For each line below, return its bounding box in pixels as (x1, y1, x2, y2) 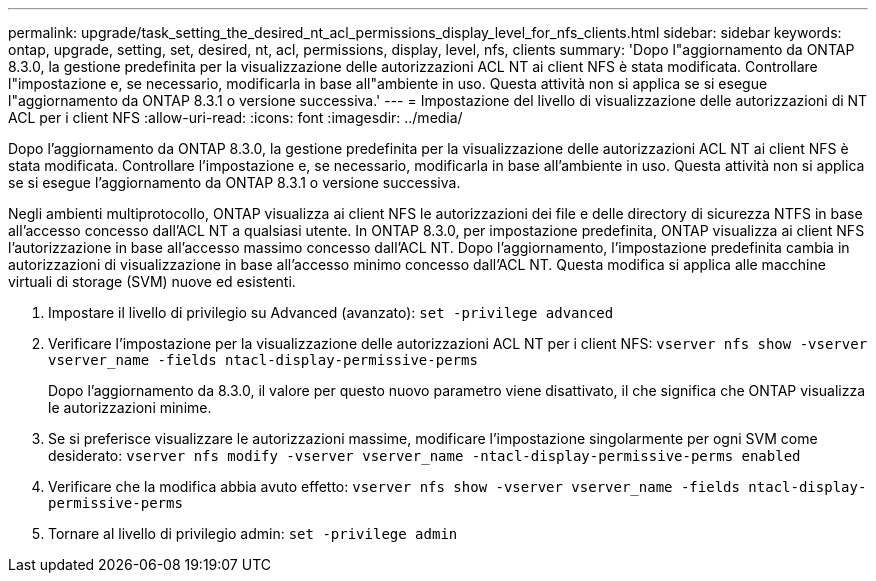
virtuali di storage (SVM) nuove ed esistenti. (8, 273, 296, 290)
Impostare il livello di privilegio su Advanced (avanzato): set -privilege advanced (48, 304, 614, 321)
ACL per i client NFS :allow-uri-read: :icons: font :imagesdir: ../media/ (8, 109, 463, 126)
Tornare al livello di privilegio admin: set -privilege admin (48, 525, 458, 542)
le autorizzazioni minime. (48, 399, 212, 416)
